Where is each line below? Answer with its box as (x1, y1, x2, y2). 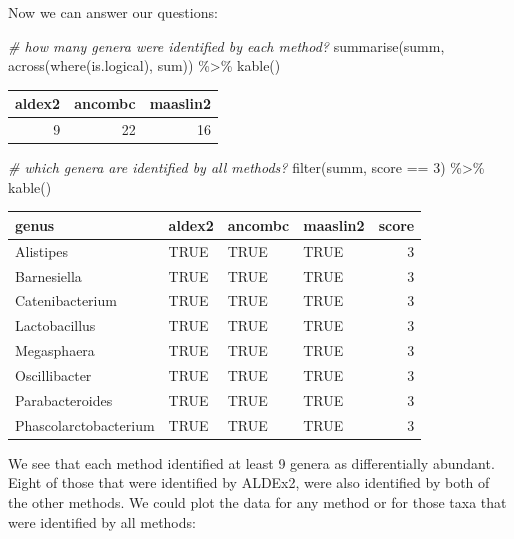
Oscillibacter (15, 364, 92, 385)
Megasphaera (15, 340, 95, 361)
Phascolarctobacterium (15, 414, 155, 435)
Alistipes (15, 240, 69, 261)
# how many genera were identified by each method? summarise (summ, (8, 35, 445, 56)
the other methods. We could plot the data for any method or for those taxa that (8, 491, 507, 512)
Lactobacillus (15, 315, 96, 336)
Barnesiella (15, 265, 82, 286)
